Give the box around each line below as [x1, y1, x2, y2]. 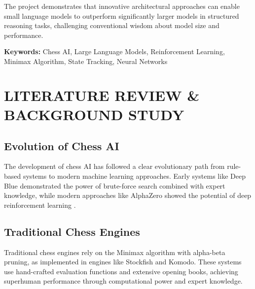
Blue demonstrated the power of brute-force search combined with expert [4, 180, 225, 191]
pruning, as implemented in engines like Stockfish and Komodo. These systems [4, 257, 242, 267]
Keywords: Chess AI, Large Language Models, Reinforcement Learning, [4, 46, 225, 57]
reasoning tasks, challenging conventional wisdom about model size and [4, 20, 219, 31]
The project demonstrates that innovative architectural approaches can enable [4, 1, 240, 11]
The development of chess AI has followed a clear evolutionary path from [4, 161, 225, 171]
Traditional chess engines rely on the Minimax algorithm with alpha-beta [4, 247, 225, 257]
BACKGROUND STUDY [4, 104, 184, 124]
